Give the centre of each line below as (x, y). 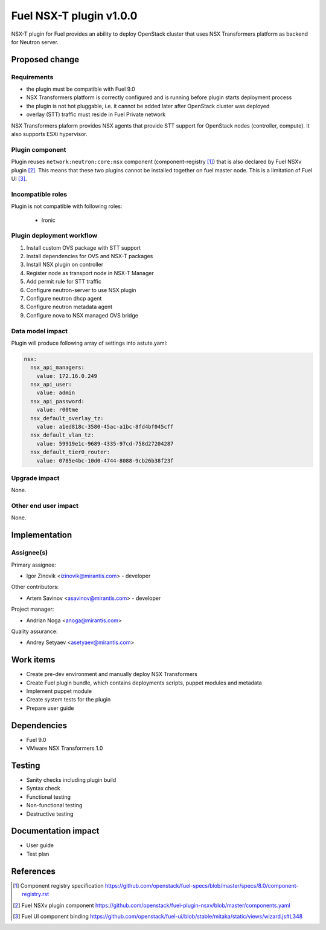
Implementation (42, 535)
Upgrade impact (35, 478)
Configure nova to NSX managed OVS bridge (82, 315)
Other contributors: (35, 587)
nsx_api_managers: (57, 368)
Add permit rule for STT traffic (64, 282)
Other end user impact (45, 506)
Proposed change (45, 60)
